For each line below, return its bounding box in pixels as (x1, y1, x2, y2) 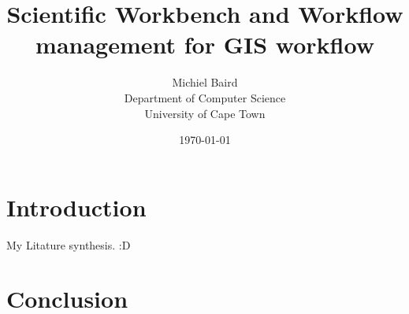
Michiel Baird (172, 74, 238, 91)
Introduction (6, 190, 147, 223)
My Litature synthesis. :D (6, 236, 131, 253)
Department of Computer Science (124, 89, 286, 105)
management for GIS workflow (35, 28, 374, 61)
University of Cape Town (144, 105, 266, 121)
